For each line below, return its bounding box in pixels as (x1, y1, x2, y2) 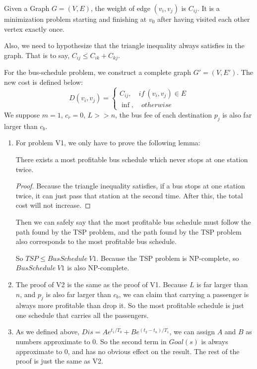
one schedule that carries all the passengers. (15, 309, 149, 320)
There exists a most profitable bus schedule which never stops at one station (15, 154, 248, 164)
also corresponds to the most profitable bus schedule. (15, 236, 177, 246)
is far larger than (196, 279, 248, 289)
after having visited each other (157, 14, 250, 24)
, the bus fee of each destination (115, 109, 212, 120)
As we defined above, (15, 326, 80, 337)
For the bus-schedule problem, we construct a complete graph (4, 67, 192, 77)
